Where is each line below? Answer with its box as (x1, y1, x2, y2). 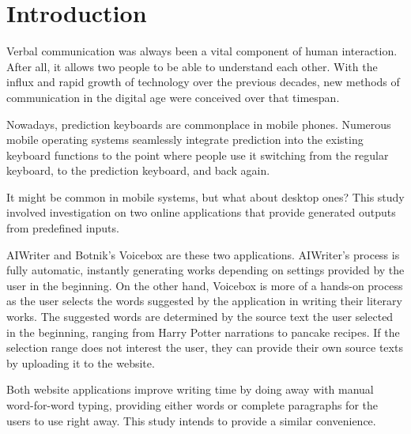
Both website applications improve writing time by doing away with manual (6, 381, 374, 398)
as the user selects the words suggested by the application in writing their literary (6, 292, 402, 309)
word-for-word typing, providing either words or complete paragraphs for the (6, 397, 378, 413)
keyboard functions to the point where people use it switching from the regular (6, 146, 389, 163)
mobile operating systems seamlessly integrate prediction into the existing (6, 131, 364, 148)
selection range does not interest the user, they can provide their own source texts (6, 339, 403, 356)
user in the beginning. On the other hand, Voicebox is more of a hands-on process (6, 277, 403, 293)
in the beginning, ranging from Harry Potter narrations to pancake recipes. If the (6, 323, 400, 340)
